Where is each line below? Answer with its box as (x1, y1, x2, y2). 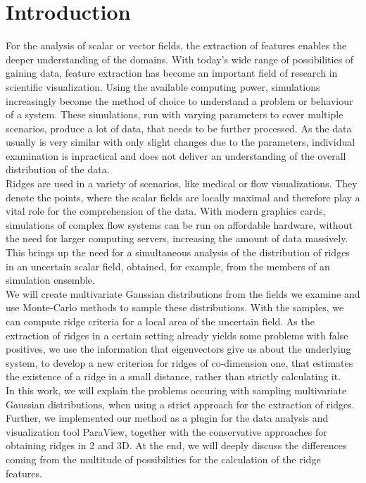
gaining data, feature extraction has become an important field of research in (6, 65, 338, 80)
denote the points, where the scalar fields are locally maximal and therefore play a (6, 189, 360, 204)
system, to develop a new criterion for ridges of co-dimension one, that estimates (6, 355, 353, 370)
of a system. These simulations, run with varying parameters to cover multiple (6, 107, 343, 122)
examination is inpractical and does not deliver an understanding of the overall (6, 148, 346, 163)
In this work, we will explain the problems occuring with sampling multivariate (6, 382, 347, 397)
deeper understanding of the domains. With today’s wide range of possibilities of (6, 51, 354, 66)
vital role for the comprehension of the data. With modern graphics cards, (6, 203, 326, 218)
